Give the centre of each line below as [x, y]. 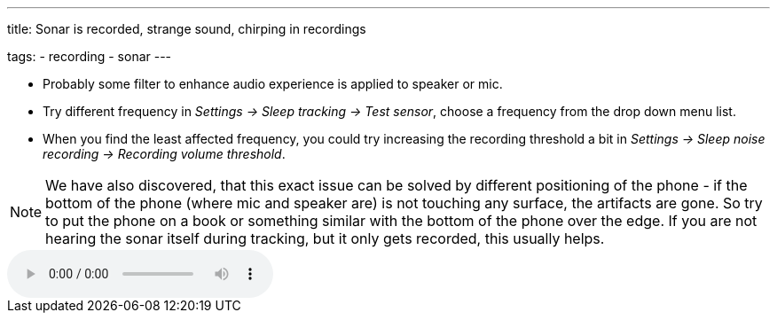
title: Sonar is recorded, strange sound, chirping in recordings [187, 29]
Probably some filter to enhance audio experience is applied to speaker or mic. [273, 84]
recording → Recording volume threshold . [164, 154]
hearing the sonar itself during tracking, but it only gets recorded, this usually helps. [325, 238]
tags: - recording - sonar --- [90, 56]
